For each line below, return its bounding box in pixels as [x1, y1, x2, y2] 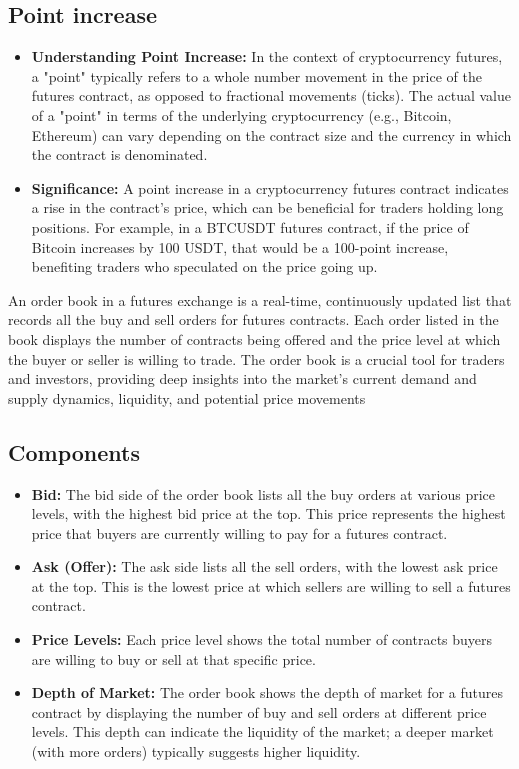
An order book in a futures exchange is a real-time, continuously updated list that [8, 289, 512, 310]
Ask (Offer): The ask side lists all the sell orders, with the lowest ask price [31, 556, 498, 577]
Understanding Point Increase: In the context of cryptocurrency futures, [31, 46, 503, 67]
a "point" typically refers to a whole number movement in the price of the [31, 65, 482, 86]
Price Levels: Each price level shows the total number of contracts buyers [31, 629, 493, 650]
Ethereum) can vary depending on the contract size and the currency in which [31, 124, 512, 145]
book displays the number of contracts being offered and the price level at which [8, 328, 501, 349]
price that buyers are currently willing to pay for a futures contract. [31, 522, 448, 543]
